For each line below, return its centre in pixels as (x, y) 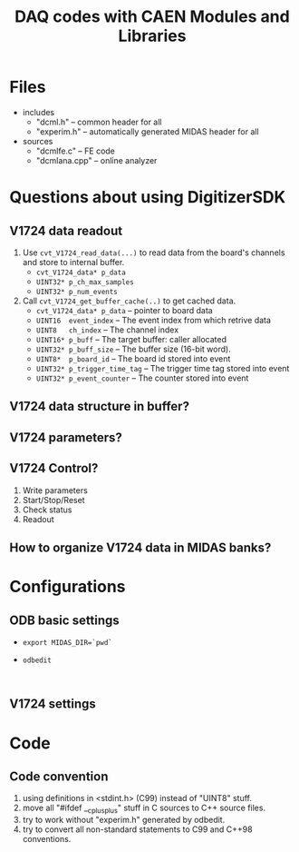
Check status (47, 510)
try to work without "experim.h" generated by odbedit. (124, 820)
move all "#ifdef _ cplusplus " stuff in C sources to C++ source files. (144, 809)
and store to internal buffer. (73, 262)
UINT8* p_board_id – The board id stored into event (133, 358)
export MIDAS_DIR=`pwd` (68, 642)
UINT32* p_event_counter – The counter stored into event (142, 378)
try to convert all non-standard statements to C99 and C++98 (137, 829)
